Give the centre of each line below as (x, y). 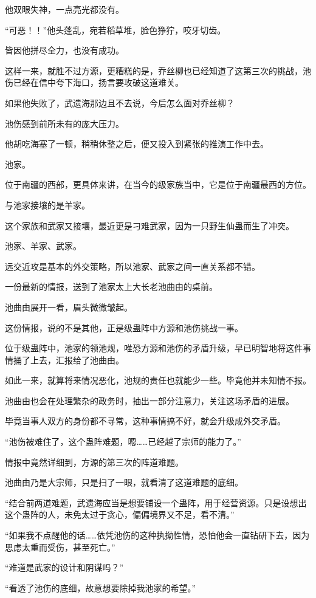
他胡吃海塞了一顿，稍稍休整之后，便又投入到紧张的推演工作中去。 (137, 144)
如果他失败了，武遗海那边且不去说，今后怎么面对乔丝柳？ (120, 102)
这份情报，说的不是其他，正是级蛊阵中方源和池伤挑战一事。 (124, 327)
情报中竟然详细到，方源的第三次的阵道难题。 (94, 462)
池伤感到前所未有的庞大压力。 (64, 123)
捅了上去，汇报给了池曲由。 (68, 359)
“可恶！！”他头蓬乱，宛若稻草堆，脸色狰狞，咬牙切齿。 (115, 29)
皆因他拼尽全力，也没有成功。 (64, 50)
